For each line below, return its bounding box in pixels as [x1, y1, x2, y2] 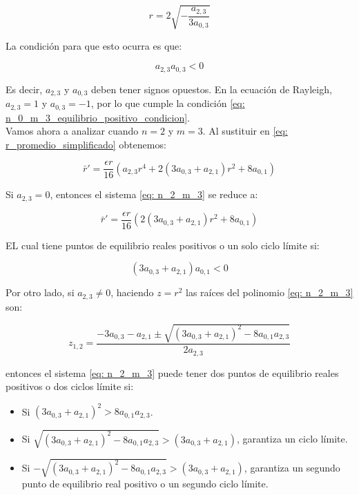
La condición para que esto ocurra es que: [6, 38, 182, 52]
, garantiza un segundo [244, 460, 340, 475]
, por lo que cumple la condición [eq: [90, 96, 245, 110]
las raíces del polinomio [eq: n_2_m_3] [186, 285, 353, 300]
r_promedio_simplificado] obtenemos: [6, 137, 166, 151]
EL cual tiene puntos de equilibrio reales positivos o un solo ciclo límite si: [6, 237, 320, 252]
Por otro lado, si [6, 285, 75, 300]
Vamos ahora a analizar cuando [6, 124, 139, 138]
